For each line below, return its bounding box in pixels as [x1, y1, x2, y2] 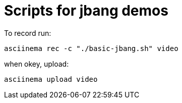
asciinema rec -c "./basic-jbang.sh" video [4, 44, 178, 53]
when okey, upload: [4, 59, 69, 68]
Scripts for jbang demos [4, 2, 168, 19]
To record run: [4, 28, 51, 37]
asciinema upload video [4, 75, 98, 83]
